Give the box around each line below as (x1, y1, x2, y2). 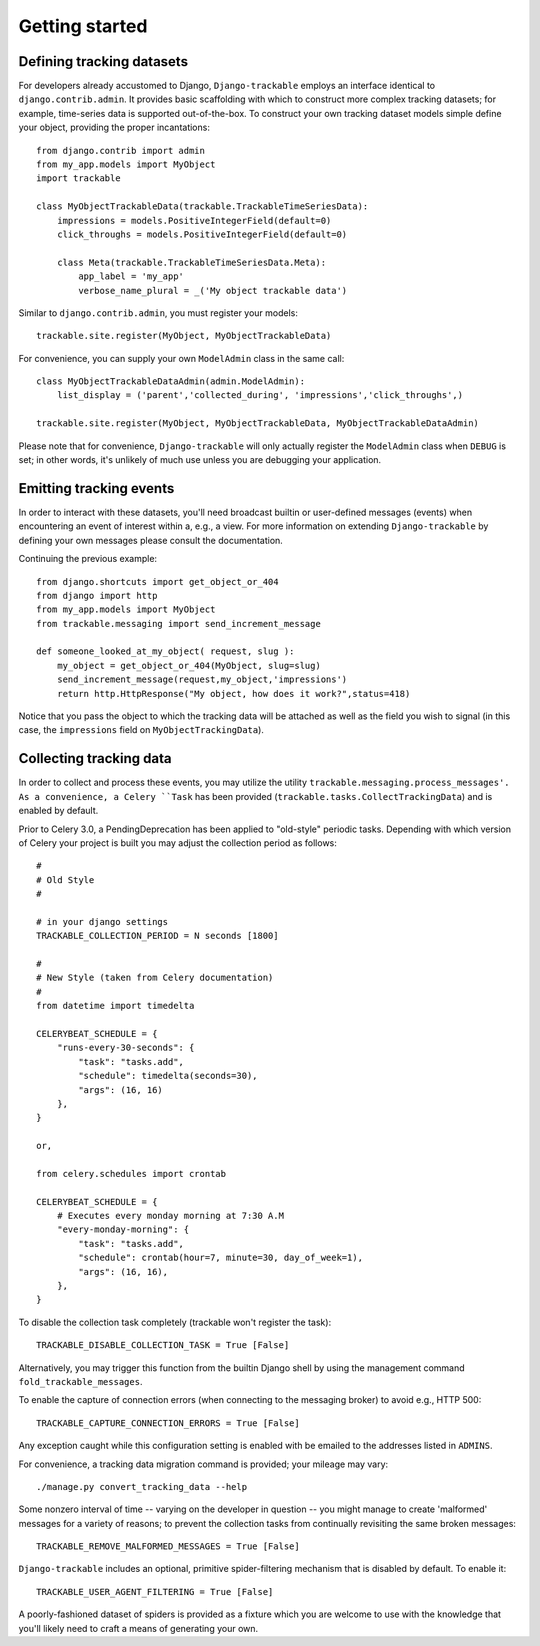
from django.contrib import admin (36, 145, 205, 156)
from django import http (36, 590, 158, 601)
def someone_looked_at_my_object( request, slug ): (36, 646, 295, 657)
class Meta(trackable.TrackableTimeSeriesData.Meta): (56, 256, 327, 268)
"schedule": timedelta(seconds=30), (78, 1070, 259, 1082)
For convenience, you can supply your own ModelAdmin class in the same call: (18, 352, 345, 364)
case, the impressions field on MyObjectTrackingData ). (18, 724, 265, 736)
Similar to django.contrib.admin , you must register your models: (18, 306, 299, 319)
